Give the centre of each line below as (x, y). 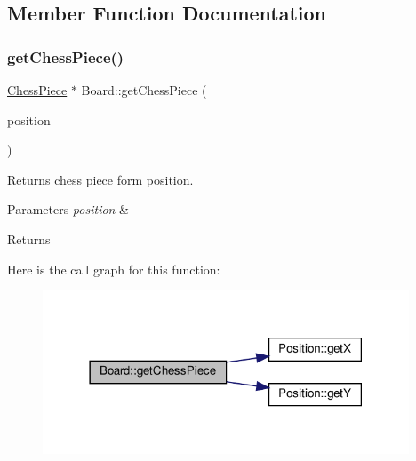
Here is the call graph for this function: (114, 269)
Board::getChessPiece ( (144, 90)
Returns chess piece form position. (100, 179)
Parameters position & (68, 209)
